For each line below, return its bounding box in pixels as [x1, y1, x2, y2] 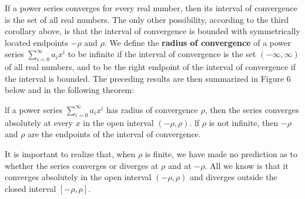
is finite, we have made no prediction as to [145, 147, 297, 160]
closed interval [5, 182, 56, 194]
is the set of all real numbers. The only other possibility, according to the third [5, 13, 289, 25]
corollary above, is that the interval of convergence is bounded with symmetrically [5, 25, 300, 37]
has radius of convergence [106, 103, 198, 115]
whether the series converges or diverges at [5, 159, 159, 171]
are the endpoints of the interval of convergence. [28, 128, 201, 140]
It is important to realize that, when [5, 147, 136, 160]
